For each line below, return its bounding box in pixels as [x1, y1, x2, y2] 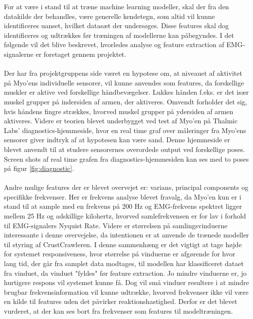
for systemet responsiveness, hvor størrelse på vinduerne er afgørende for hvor [4, 249, 235, 259]
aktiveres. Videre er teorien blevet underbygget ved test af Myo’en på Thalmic [4, 116, 238, 126]
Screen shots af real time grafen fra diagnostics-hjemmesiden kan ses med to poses [4, 153, 249, 164]
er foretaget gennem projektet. [36, 49, 126, 59]
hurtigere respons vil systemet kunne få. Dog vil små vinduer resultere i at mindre [4, 277, 249, 287]
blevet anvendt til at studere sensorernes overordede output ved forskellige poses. [4, 144, 245, 154]
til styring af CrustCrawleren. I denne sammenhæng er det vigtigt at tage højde [4, 239, 242, 249]
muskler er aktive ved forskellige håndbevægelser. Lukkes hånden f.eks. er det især [4, 87, 249, 97]
